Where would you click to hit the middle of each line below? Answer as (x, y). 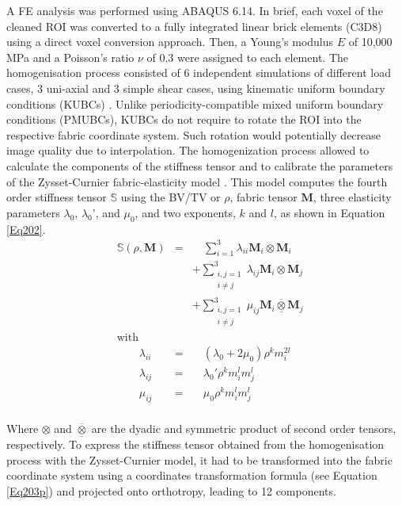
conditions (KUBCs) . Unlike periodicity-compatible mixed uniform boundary (195, 103)
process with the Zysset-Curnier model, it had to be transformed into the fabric (199, 459)
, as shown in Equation (329, 212)
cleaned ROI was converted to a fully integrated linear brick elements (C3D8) (194, 26)
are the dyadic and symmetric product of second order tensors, (244, 428)
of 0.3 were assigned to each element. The (247, 57)
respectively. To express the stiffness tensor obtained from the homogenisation (195, 444)
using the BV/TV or (171, 197)
